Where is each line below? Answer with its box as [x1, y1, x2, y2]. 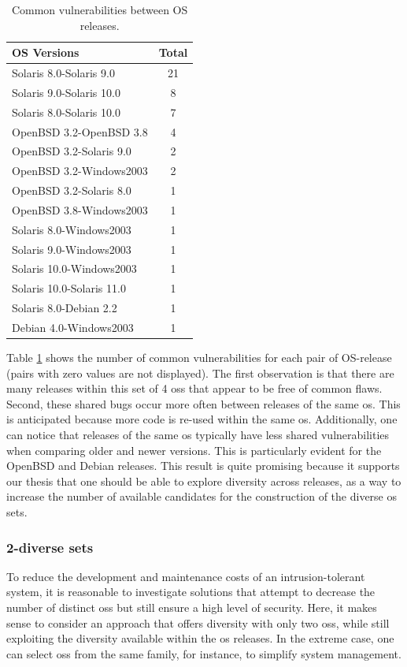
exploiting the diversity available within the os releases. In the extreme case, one [6, 630, 394, 647]
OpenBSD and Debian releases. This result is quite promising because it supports [6, 457, 400, 474]
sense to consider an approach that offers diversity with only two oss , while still [6, 614, 390, 631]
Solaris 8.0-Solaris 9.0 [12, 65, 115, 81]
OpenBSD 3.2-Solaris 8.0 [12, 182, 131, 199]
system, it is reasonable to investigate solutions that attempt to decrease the [6, 583, 376, 600]
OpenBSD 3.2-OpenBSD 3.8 [12, 123, 148, 140]
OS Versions [12, 44, 80, 61]
